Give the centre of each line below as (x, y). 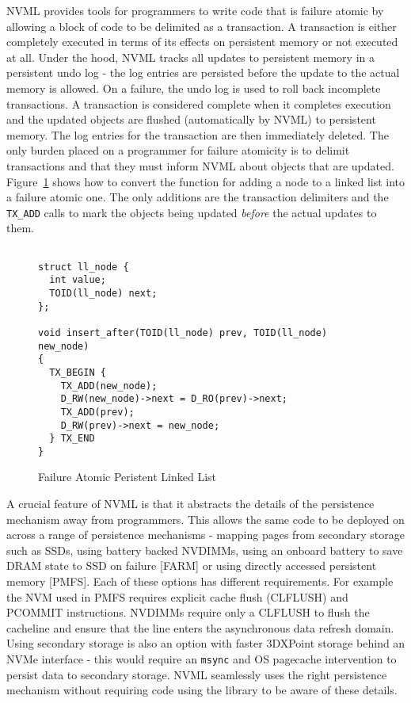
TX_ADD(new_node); (109, 386)
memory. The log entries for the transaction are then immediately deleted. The (198, 134)
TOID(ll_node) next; (103, 293)
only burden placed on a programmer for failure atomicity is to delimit (178, 150)
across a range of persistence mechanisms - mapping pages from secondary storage (205, 535)
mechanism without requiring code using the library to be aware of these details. (202, 690)
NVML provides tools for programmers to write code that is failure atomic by (195, 10)
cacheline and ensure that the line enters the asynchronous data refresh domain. (200, 627)
